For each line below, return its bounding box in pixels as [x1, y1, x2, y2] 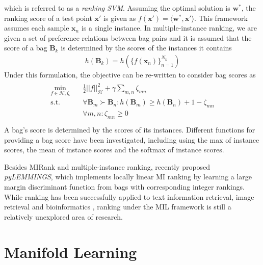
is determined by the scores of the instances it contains [61, 42, 232, 53]
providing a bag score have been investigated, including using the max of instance [4, 134, 259, 145]
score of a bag [4, 42, 47, 53]
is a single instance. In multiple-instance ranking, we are [81, 22, 257, 33]
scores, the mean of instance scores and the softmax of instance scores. [4, 144, 224, 155]
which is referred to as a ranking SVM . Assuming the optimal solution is [4, 3, 230, 13]
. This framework [194, 12, 248, 23]
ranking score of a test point [4, 12, 92, 23]
